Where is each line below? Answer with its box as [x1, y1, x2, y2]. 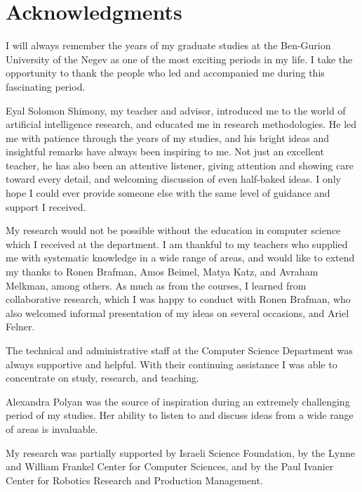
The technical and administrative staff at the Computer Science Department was [6, 343, 353, 357]
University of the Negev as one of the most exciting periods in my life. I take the [6, 51, 353, 66]
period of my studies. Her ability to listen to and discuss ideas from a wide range [6, 408, 354, 422]
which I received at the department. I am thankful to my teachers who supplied [6, 236, 348, 251]
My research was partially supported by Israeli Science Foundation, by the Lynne [6, 445, 355, 460]
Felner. [6, 319, 35, 334]
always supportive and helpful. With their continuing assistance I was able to [6, 356, 337, 371]
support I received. [6, 199, 86, 214]
